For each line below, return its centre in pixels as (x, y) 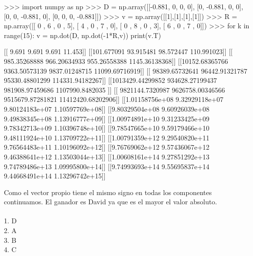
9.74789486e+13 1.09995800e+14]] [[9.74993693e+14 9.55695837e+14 (107, 166)
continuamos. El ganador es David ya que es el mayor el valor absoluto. (111, 202)
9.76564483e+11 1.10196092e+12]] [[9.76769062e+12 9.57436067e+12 (107, 147)
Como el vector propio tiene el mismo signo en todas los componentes (108, 192)
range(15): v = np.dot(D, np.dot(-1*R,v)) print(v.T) (83, 35)
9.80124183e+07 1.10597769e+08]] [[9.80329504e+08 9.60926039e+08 (107, 108)
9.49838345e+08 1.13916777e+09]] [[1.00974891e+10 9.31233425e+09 (107, 118)
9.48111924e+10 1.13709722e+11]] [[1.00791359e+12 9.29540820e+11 (107, 137)
